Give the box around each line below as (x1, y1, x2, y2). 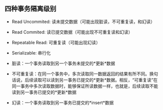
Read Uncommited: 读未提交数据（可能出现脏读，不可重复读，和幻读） (11, 19, 155, 25)
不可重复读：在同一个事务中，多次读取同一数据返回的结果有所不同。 (11, 71, 150, 77)
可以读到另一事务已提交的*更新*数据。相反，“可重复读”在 (42, 77, 158, 82)
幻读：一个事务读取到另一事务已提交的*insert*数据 (11, 100, 114, 106)
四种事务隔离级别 (4, 4, 56, 13)
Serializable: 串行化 (11, 50, 51, 55)
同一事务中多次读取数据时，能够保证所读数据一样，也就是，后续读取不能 (11, 83, 158, 89)
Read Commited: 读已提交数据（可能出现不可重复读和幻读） (11, 29, 133, 35)
